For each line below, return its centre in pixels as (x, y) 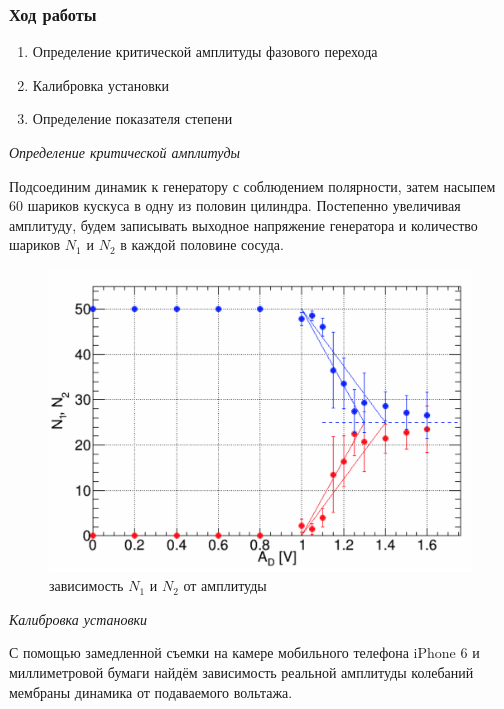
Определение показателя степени (132, 118)
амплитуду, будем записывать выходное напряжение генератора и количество (243, 224)
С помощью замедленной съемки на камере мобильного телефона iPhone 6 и (244, 652)
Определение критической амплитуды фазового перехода (205, 51)
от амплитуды (225, 585)
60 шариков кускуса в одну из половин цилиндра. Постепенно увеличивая (235, 205)
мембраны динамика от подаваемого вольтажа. (151, 691)
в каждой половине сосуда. (202, 244)
